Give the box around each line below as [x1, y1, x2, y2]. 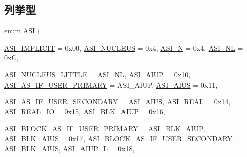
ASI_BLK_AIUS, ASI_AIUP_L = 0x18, [4, 143, 135, 153]
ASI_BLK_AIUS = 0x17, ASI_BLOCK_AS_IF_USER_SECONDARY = [4, 133, 240, 143]
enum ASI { [4, 25, 41, 36]
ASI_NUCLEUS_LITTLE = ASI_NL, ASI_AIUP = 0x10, [4, 69, 191, 80]
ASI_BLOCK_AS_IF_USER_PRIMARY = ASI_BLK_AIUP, [4, 123, 205, 134]
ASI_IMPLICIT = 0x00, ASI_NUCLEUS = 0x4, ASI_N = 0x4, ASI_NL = [4, 42, 243, 53]
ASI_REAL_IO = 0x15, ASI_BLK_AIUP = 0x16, [4, 106, 166, 116]
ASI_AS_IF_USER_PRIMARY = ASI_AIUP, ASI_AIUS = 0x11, [4, 79, 218, 90]
